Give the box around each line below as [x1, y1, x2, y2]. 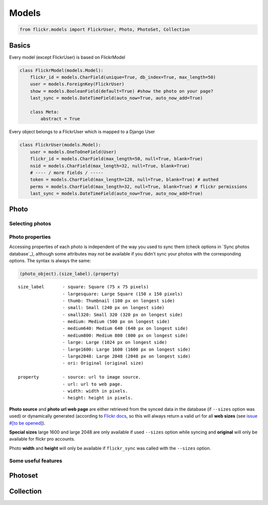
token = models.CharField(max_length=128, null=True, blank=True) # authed [30, 177, 219, 183]
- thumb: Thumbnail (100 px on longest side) [62, 298, 175, 304]
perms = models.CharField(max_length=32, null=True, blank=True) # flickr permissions [30, 184, 248, 189]
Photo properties [9, 234, 51, 240]
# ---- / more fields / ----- [30, 170, 104, 176]
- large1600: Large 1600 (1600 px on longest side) [62, 346, 191, 352]
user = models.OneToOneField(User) [30, 149, 117, 155]
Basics [9, 41, 31, 50]
